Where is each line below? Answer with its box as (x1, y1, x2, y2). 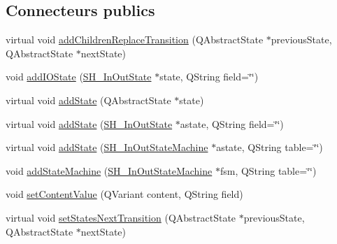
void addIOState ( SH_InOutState (6, 69, 152, 84)
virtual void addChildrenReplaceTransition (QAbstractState (6, 32, 264, 47)
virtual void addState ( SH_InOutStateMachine (6, 140, 208, 155)
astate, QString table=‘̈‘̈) (216, 140, 323, 155)
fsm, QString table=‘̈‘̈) (220, 163, 317, 178)
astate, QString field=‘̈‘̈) (180, 116, 284, 131)
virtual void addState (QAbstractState (6, 92, 171, 107)
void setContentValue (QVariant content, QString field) (6, 187, 243, 201)
